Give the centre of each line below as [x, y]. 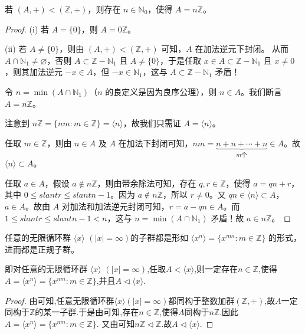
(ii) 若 [16, 49]
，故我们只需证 [152, 123]
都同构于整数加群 [201, 300]
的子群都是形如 [160, 238]
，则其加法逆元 [34, 72]
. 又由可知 [116, 323]
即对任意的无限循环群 [46, 269]
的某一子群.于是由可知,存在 [87, 312]
